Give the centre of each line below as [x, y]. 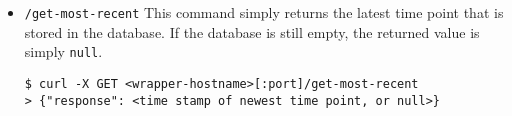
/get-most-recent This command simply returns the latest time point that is [264, 12]
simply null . [63, 51]
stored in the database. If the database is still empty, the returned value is [252, 31]
